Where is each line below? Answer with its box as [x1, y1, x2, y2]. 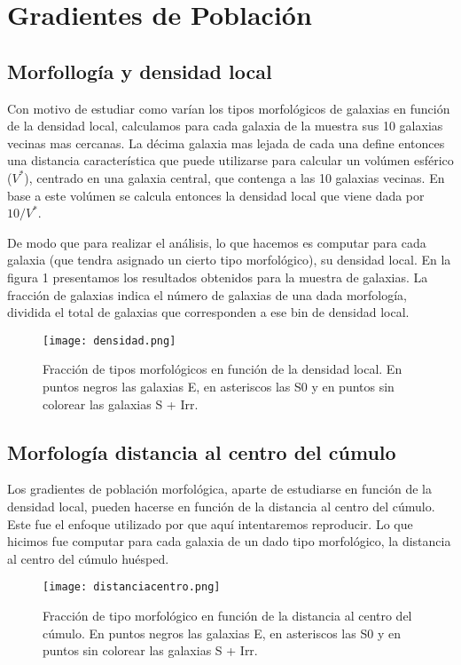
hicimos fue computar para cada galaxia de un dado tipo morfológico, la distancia [7, 532, 451, 550]
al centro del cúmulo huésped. [7, 549, 169, 567]
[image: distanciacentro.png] [43, 581, 221, 594]
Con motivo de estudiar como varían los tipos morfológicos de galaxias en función [7, 99, 450, 117]
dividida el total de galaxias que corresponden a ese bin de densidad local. [7, 303, 410, 321]
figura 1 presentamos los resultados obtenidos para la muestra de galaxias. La [7, 267, 428, 286]
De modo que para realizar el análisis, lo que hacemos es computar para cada [7, 233, 426, 251]
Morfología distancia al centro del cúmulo [7, 438, 396, 465]
